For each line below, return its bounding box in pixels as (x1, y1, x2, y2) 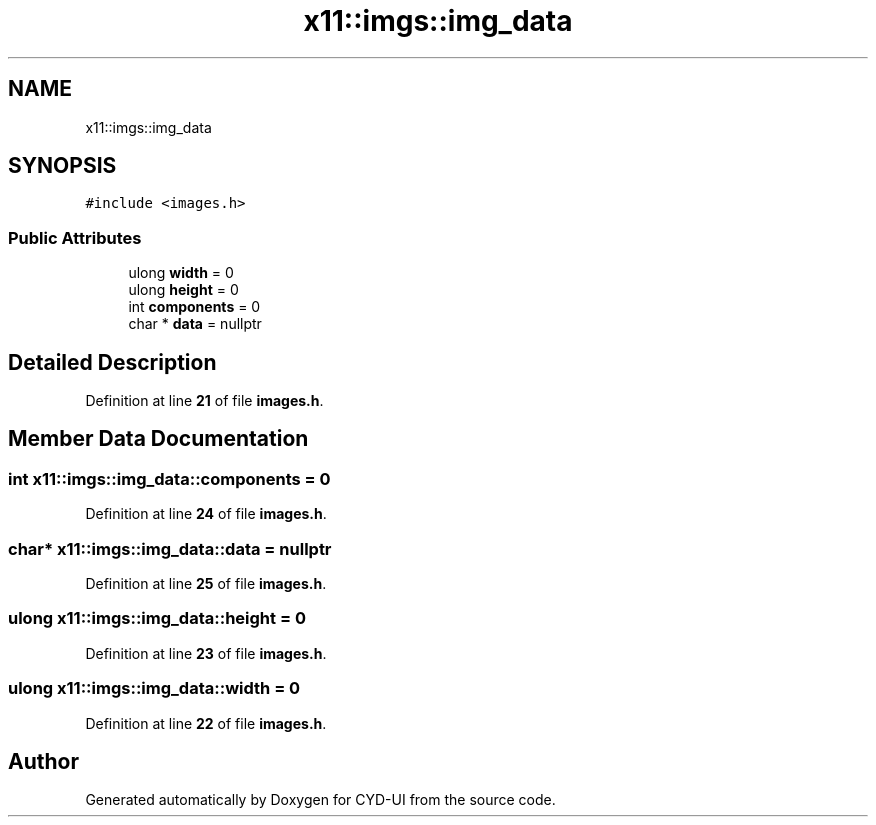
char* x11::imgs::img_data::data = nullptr (8, 538, 332, 559)
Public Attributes (8, 227, 142, 248)
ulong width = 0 (128, 264, 234, 282)
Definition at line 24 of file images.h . (85, 505, 327, 523)
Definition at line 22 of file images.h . (85, 714, 327, 732)
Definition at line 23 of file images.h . (85, 644, 327, 662)
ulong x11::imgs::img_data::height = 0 (8, 608, 306, 629)
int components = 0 (128, 298, 261, 316)
